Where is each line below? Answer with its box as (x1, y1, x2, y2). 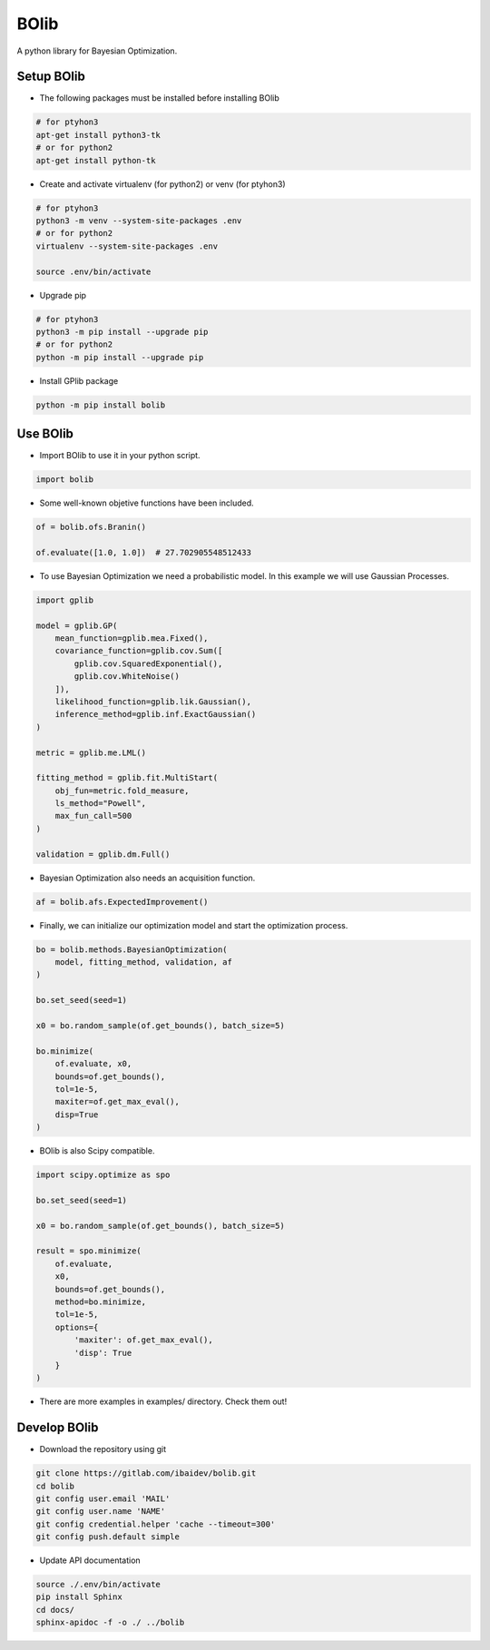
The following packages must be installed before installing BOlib (39, 93, 280, 103)
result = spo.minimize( (35, 1246, 142, 1256)
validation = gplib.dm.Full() (35, 849, 171, 859)
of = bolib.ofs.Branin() (35, 522, 147, 533)
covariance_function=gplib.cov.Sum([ (54, 645, 223, 656)
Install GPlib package (39, 375, 119, 386)
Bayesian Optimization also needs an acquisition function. (39, 872, 256, 883)
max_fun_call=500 (54, 810, 132, 821)
